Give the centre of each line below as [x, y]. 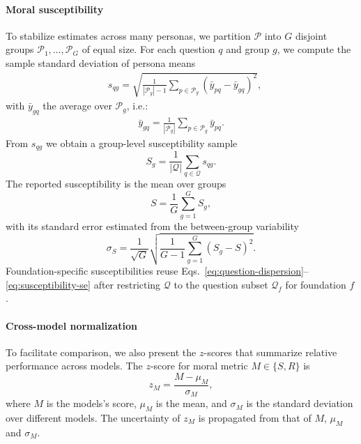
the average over [77, 106]
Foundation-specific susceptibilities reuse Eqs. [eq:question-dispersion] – [157, 271]
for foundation [316, 284]
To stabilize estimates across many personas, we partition [128, 35]
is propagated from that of [255, 418]
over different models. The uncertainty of [93, 418]
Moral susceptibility [55, 9]
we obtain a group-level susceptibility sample [141, 143]
